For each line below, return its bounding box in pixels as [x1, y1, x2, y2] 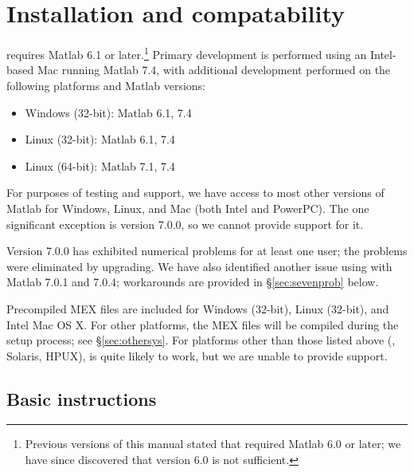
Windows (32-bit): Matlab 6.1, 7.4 [25, 104, 192, 120]
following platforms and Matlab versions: [6, 77, 206, 93]
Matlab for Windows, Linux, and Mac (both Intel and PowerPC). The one [6, 199, 369, 216]
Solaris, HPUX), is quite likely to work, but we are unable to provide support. [6, 347, 388, 364]
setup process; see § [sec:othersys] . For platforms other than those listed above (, [6, 332, 396, 348]
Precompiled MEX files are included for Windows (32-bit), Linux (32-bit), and [6, 300, 389, 317]
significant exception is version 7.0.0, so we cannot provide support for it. [6, 215, 364, 232]
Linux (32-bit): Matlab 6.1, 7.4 [25, 131, 175, 147]
